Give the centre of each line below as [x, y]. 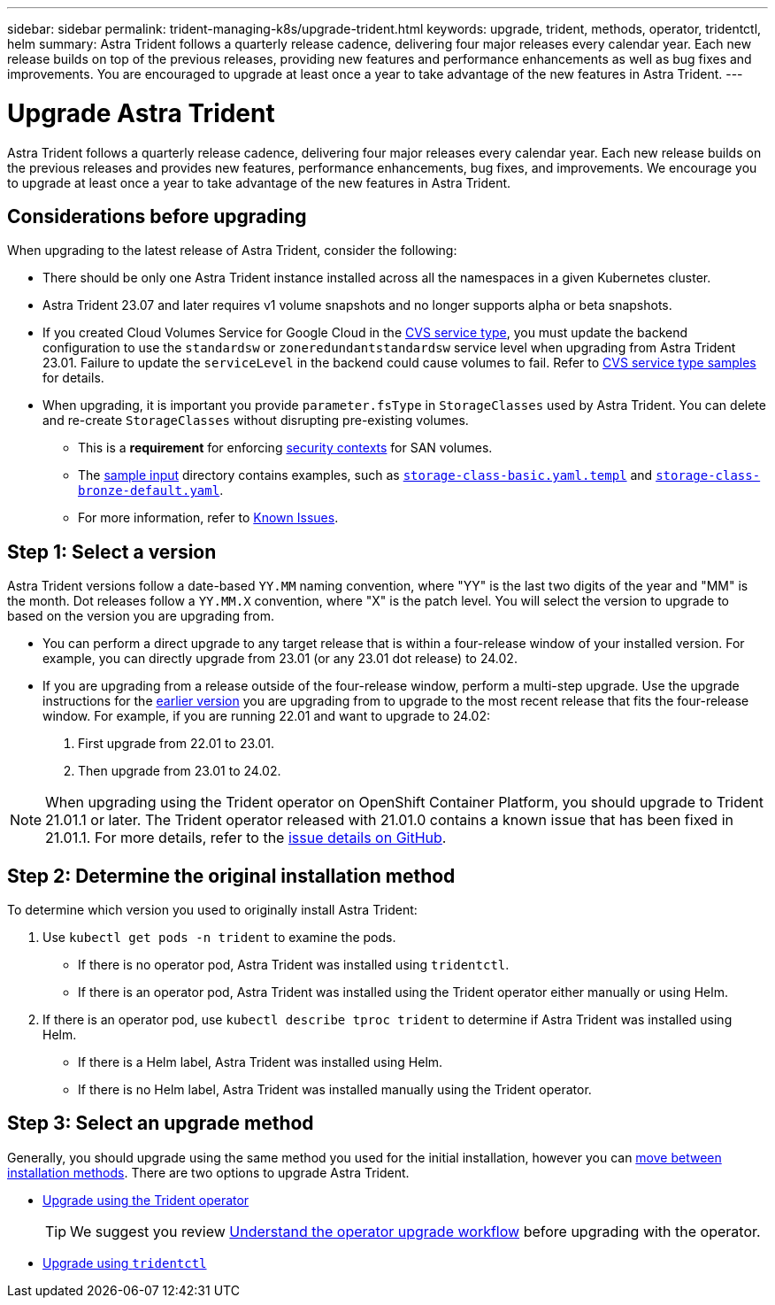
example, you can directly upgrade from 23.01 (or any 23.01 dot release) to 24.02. [280, 659]
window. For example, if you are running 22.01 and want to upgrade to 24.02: [266, 716]
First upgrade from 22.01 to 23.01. [176, 744]
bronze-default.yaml [149, 491]
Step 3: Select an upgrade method [161, 1124]
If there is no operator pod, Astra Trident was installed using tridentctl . [294, 965]
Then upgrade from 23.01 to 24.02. [180, 771]
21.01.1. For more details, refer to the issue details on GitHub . [246, 838]
